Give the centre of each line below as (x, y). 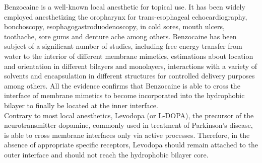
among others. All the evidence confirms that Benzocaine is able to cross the (122, 85)
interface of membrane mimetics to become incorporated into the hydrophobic (124, 95)
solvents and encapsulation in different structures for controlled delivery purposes (129, 76)
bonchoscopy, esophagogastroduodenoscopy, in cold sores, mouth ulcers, (114, 26)
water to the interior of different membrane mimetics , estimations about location (129, 56)
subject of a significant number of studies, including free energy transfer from (123, 46)
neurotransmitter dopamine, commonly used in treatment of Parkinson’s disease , (128, 125)
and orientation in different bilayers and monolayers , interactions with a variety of (131, 66)
